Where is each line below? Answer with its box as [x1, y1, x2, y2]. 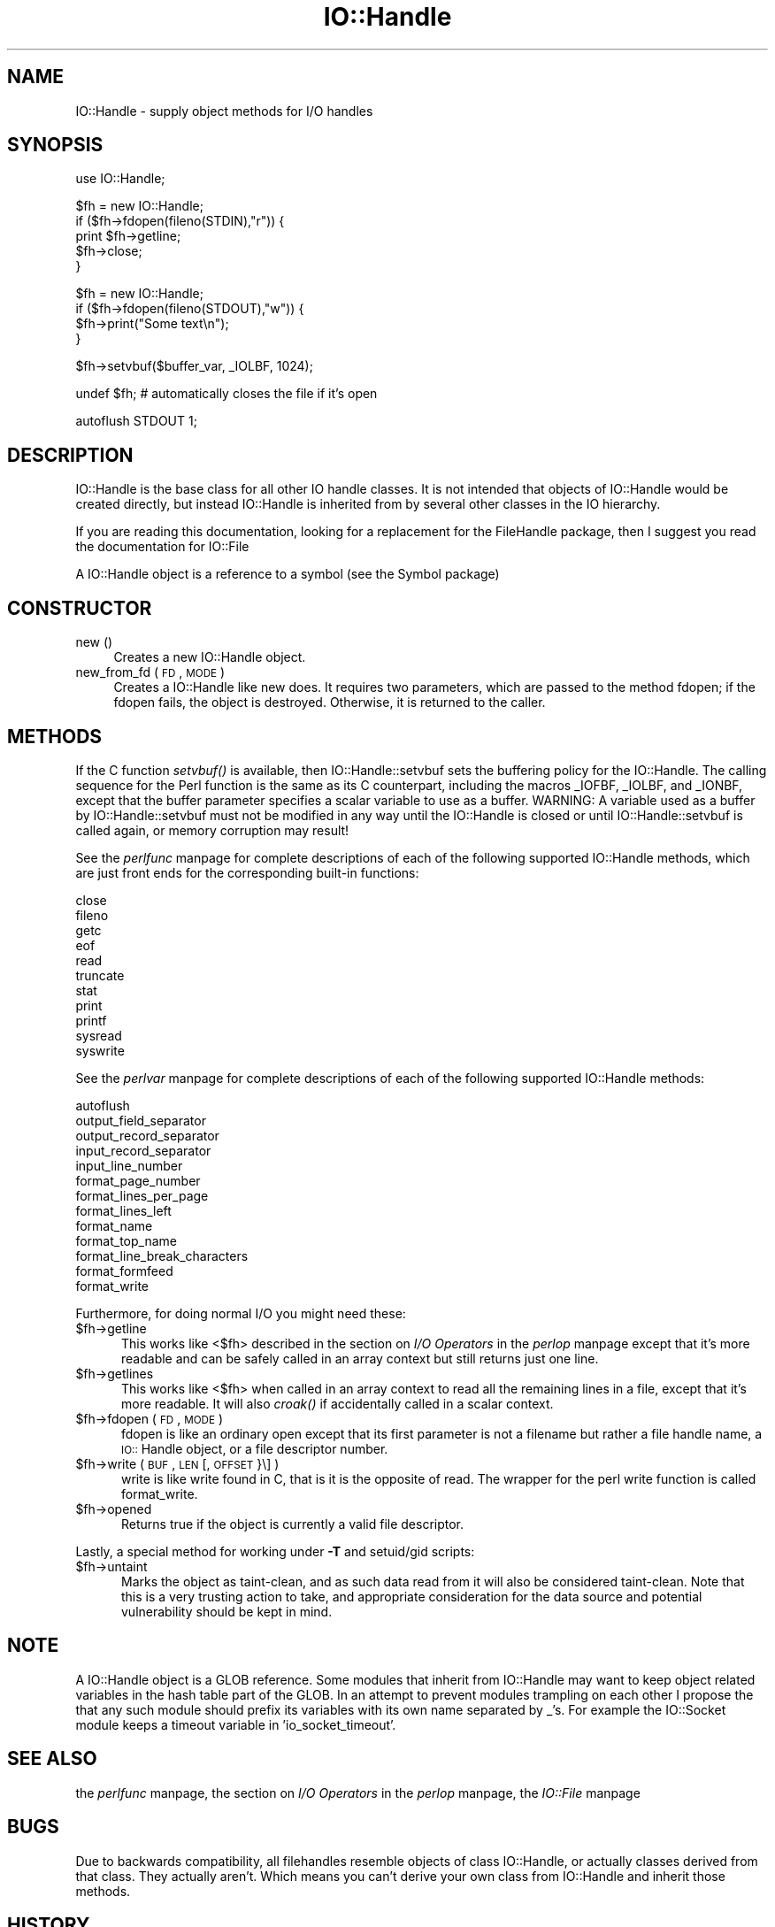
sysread [75, 1027, 122, 1043]
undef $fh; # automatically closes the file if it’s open [75, 386, 378, 402]
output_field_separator [75, 1112, 206, 1128]
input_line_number [75, 1157, 183, 1173]
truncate [75, 967, 125, 983]
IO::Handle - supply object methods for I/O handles [75, 103, 373, 119]
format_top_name [75, 1232, 177, 1248]
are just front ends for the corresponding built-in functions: [75, 864, 419, 880]
